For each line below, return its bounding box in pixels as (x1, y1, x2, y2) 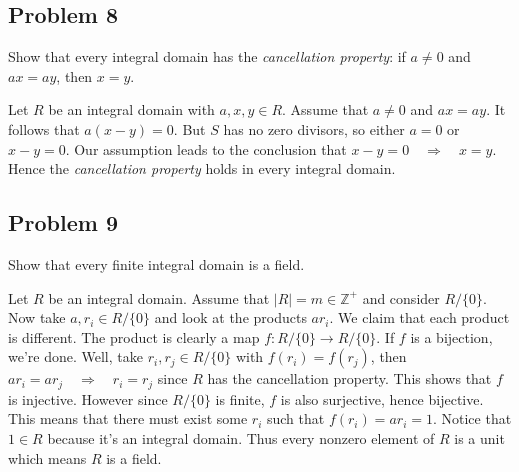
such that (266, 408, 325, 429)
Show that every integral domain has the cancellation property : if (8, 46, 406, 67)
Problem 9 (8, 207, 118, 238)
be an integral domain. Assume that (48, 287, 270, 308)
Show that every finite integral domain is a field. (8, 253, 305, 274)
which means (8, 447, 87, 468)
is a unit (454, 427, 505, 448)
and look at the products (154, 307, 307, 328)
